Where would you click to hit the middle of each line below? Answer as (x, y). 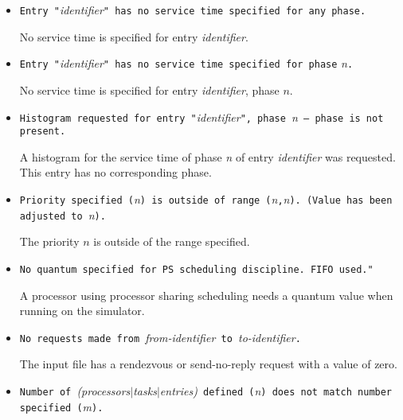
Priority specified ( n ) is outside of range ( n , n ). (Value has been (206, 199)
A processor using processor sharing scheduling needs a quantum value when (206, 295)
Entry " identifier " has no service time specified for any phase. (193, 10)
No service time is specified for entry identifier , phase (149, 89)
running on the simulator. (82, 311)
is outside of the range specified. (172, 241)
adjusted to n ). (63, 214)
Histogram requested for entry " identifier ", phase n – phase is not (201, 117)
